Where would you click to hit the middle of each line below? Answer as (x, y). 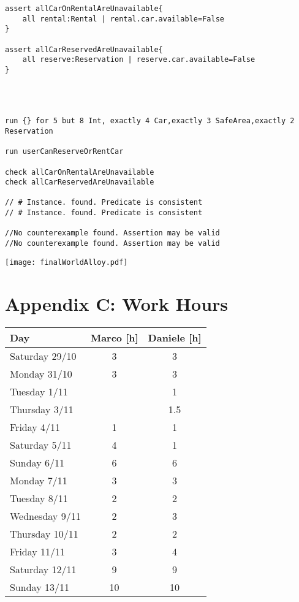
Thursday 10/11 (44, 533)
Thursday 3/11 (42, 409)
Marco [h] (114, 337)
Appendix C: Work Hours (117, 303)
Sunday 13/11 (40, 587)
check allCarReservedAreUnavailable (80, 182)
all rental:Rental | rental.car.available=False (123, 19)
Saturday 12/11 (43, 569)
